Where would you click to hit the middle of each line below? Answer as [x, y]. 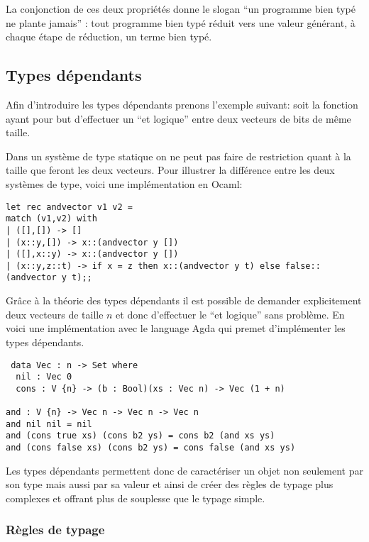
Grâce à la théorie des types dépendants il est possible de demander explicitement [184, 300]
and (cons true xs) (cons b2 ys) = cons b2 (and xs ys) [141, 436]
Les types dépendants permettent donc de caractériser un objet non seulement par [184, 470]
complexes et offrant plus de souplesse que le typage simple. [136, 498]
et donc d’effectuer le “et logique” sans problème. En [230, 314]
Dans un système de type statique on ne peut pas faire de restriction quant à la [178, 156]
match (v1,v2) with [51, 219]
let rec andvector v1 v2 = [69, 207]
